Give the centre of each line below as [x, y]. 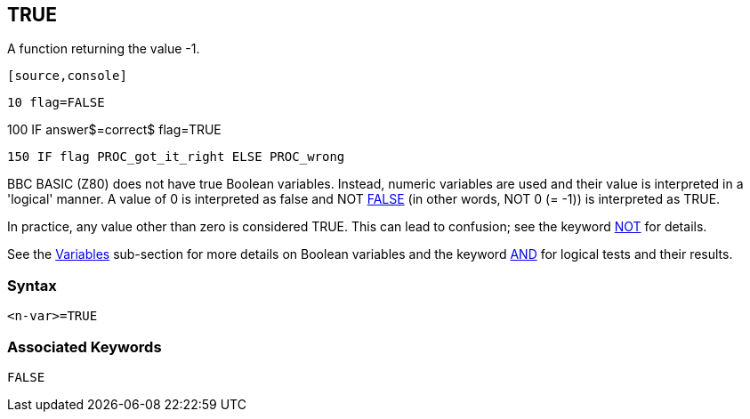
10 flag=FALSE [56, 103]
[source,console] [67, 76]
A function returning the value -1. [104, 49]
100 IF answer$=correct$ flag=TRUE [114, 130]
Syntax [32, 285]
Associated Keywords [85, 346]
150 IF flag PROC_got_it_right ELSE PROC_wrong [176, 157]
